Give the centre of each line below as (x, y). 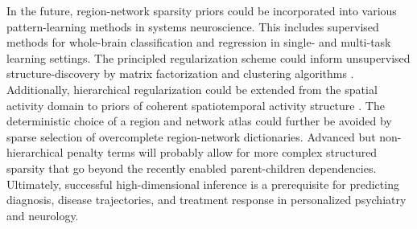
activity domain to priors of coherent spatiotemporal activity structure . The (196, 105)
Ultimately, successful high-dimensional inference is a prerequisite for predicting (203, 184)
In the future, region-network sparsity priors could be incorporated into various (202, 10)
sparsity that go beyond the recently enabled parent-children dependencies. (192, 168)
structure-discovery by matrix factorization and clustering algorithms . (180, 74)
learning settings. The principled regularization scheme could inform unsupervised (208, 57)
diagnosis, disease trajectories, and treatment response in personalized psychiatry (206, 200)
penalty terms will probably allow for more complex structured (222, 152)
